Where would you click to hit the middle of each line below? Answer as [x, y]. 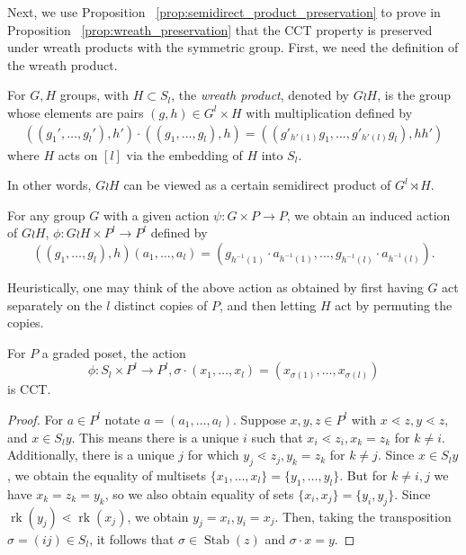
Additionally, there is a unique [91, 455]
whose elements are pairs [76, 112]
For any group [46, 215]
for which [213, 455]
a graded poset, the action [114, 352]
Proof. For [36, 419]
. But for [363, 474]
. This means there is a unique [155, 437]
